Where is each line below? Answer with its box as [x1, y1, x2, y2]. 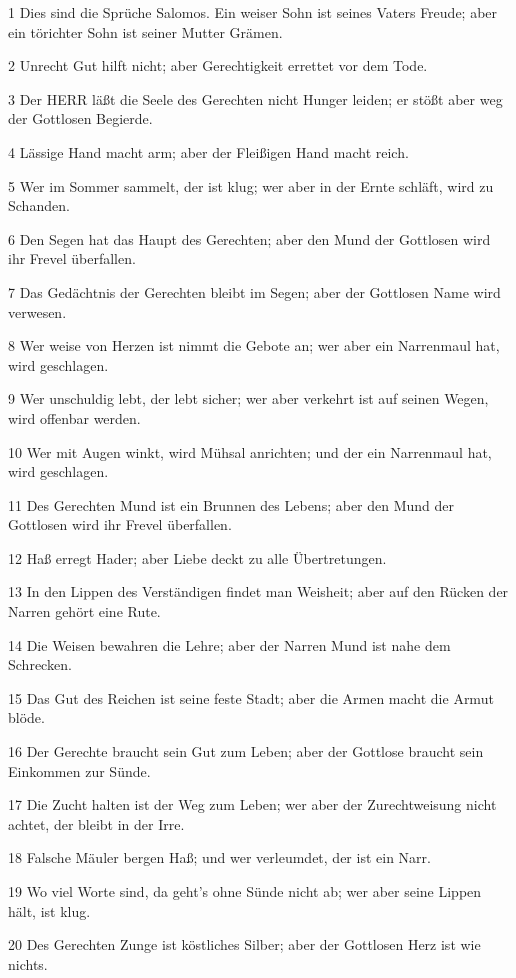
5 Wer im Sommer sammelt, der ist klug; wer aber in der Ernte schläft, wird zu [8, 175, 494, 196]
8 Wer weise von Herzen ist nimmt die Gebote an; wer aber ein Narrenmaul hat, [8, 335, 500, 356]
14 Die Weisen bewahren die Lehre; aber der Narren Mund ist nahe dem [8, 634, 451, 655]
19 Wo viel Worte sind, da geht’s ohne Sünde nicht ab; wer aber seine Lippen [8, 881, 482, 901]
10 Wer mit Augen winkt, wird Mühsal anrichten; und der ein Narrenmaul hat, [8, 441, 492, 462]
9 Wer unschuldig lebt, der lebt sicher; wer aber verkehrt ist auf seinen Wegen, [8, 388, 489, 409]
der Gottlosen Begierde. [8, 108, 153, 129]
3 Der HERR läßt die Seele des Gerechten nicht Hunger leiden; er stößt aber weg [8, 88, 503, 109]
